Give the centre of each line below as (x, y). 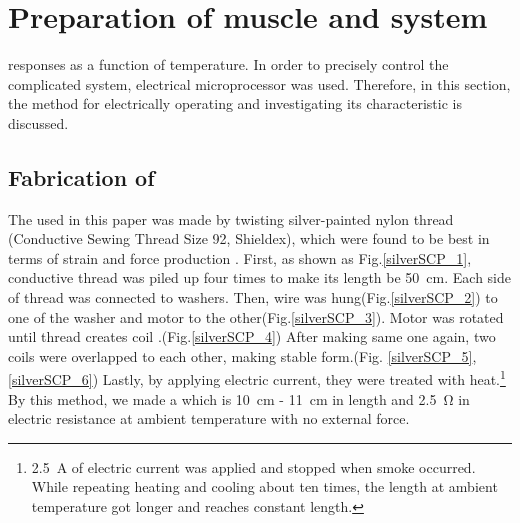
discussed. (38, 122)
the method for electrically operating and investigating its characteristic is (235, 103)
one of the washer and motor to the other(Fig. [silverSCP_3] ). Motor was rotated (256, 316)
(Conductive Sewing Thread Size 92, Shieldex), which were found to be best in (249, 238)
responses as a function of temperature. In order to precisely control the (228, 64)
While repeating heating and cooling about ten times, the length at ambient (264, 486)
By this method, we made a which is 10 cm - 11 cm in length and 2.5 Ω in (239, 398)
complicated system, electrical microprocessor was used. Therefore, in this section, (259, 83)
